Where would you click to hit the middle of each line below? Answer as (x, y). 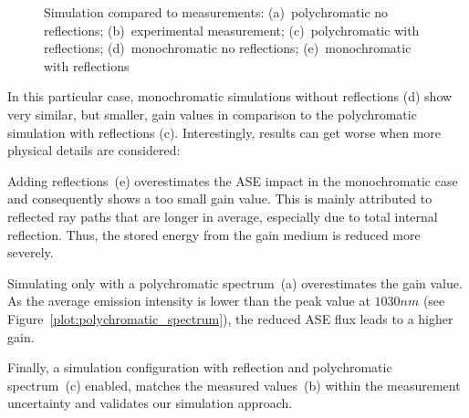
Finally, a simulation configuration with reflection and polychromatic (200, 367)
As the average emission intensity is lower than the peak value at (189, 301)
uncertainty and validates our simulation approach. (150, 403)
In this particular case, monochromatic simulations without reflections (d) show (230, 96)
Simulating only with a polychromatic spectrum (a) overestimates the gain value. (235, 282)
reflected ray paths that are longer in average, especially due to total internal (223, 216)
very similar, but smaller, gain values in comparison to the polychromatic (212, 114)
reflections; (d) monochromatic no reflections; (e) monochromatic (228, 48)
